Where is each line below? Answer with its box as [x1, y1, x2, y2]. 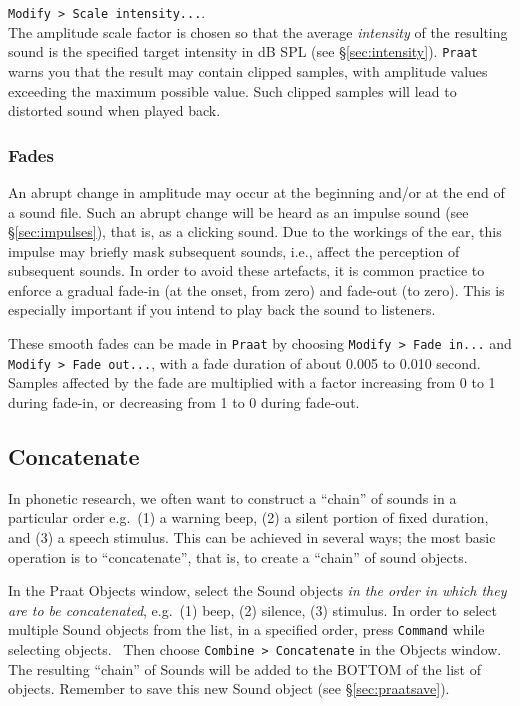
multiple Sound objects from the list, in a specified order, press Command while [8, 619, 485, 640]
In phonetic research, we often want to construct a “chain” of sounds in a [8, 487, 457, 508]
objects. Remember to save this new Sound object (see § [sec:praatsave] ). [8, 678, 450, 699]
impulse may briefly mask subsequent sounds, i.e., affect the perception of [8, 240, 460, 261]
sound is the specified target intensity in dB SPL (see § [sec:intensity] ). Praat [8, 41, 478, 62]
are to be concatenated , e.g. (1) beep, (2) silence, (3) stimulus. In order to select [8, 599, 497, 620]
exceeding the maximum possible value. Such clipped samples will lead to [8, 80, 457, 101]
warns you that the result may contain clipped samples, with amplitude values [8, 60, 488, 81]
